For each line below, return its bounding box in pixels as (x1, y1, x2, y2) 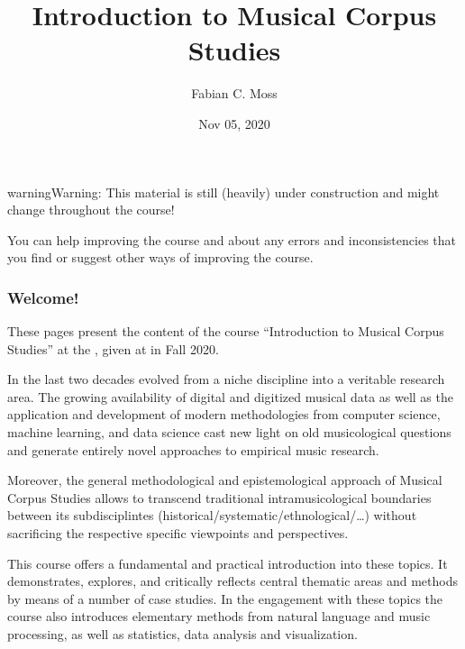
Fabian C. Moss (191, 84, 278, 103)
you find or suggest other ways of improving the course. (7, 248, 314, 267)
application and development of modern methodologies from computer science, (7, 405, 441, 424)
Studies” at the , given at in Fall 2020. (7, 339, 219, 358)
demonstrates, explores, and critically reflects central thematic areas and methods (7, 571, 458, 590)
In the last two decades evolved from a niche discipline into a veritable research (7, 370, 445, 388)
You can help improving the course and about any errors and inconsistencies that (7, 230, 456, 249)
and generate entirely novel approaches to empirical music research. (7, 440, 379, 459)
